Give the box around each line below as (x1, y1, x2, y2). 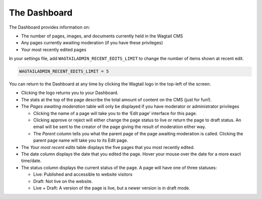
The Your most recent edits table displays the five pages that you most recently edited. (21, 144, 195, 150)
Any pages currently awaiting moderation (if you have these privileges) (21, 40, 164, 46)
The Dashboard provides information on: (9, 24, 90, 30)
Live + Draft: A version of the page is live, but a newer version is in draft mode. (33, 185, 190, 191)
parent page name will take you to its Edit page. (33, 137, 129, 143)
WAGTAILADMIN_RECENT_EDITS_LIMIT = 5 (19, 68, 109, 74)
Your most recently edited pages (21, 47, 87, 52)
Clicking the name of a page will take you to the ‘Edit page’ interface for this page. (33, 110, 197, 116)
